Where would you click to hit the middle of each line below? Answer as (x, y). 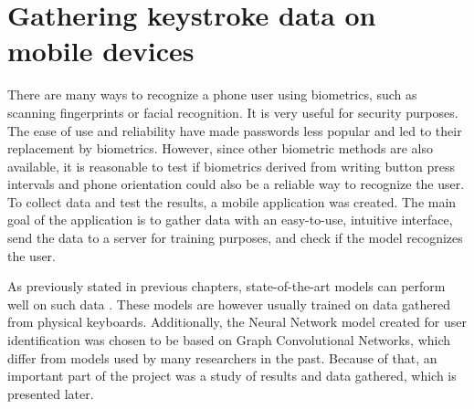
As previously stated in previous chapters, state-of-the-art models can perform (226, 286)
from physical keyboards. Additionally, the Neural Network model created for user (237, 322)
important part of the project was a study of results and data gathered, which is (232, 376)
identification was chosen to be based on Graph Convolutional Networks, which (229, 340)
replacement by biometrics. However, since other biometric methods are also (220, 148)
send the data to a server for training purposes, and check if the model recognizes (235, 238)
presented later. (51, 393)
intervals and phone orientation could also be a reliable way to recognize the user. (236, 184)
